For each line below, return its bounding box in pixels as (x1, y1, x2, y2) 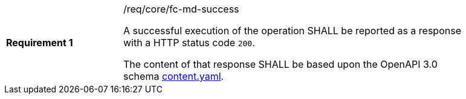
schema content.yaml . (123, 70, 224, 82)
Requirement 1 (6, 37, 73, 49)
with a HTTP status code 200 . (123, 37, 255, 49)
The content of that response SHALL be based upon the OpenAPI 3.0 (123, 58, 438, 70)
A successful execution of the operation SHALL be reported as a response (123, 25, 461, 37)
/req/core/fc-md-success (123, 3, 239, 15)
